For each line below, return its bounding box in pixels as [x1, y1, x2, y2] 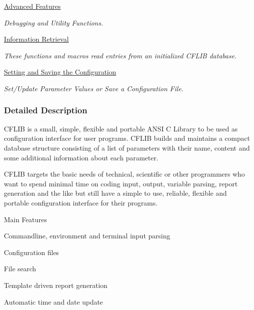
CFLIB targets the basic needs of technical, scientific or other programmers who [4, 169, 245, 179]
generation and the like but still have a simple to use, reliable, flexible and [4, 188, 227, 198]
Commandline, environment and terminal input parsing [4, 231, 170, 241]
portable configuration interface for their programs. [4, 197, 158, 207]
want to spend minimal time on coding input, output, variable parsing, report [4, 178, 238, 188]
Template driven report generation [4, 280, 107, 290]
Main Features [4, 214, 47, 224]
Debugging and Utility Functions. [4, 17, 103, 27]
